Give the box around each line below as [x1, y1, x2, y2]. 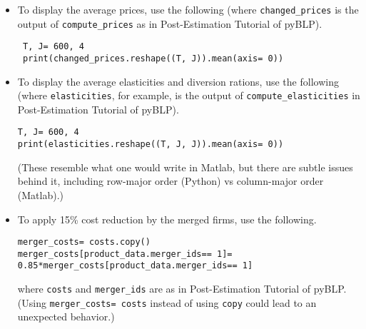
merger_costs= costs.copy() [17, 237, 151, 248]
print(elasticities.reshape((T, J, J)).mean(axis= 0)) [17, 139, 284, 150]
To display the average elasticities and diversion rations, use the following [17, 74, 339, 88]
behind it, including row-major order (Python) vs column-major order [17, 173, 324, 188]
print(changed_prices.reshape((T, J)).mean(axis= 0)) [22, 53, 284, 64]
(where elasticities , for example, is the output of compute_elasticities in [17, 88, 360, 103]
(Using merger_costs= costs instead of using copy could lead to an [17, 295, 317, 310]
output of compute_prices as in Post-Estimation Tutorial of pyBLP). [17, 16, 322, 31]
